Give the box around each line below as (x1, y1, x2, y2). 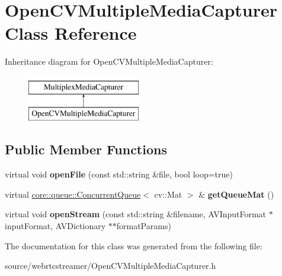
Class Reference (5, 21, 137, 45)
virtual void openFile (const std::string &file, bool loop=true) (5, 168, 233, 180)
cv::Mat (154, 188, 182, 200)
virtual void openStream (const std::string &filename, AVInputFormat (5, 208, 267, 220)
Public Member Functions (5, 140, 167, 158)
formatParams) (116, 220, 171, 232)
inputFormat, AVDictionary (5, 220, 106, 232)
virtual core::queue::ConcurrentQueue (5, 188, 141, 200)
